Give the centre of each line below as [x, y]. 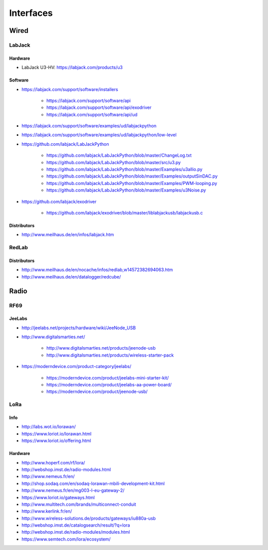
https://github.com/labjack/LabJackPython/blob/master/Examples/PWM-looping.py [132, 183]
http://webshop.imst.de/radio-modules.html [66, 469]
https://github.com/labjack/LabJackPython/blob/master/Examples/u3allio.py [125, 170]
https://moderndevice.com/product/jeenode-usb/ [97, 392]
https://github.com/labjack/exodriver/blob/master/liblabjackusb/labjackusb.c [125, 213]
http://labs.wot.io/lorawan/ [49, 427]
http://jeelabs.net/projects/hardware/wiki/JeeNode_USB [79, 328]
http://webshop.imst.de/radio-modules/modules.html [76, 532]
